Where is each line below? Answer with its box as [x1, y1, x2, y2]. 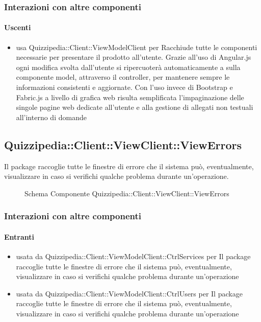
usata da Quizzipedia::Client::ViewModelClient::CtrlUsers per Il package [16, 288, 243, 298]
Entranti [4, 231, 35, 242]
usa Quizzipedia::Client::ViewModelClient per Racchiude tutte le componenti [16, 41, 257, 52]
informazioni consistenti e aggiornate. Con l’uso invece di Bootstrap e [16, 82, 233, 93]
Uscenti [4, 22, 31, 33]
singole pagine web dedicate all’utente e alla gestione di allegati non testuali [16, 102, 253, 112]
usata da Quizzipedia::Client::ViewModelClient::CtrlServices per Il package [16, 251, 251, 262]
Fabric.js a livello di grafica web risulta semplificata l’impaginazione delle [16, 91, 244, 102]
